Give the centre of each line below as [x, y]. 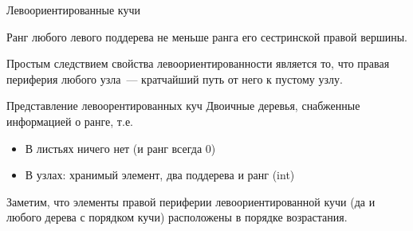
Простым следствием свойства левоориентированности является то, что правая [198, 63]
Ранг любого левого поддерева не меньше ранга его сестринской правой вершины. [207, 36]
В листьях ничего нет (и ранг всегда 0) [120, 148]
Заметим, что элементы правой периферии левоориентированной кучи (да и [191, 201]
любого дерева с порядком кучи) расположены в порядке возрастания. [177, 217]
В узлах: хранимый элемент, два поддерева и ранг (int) [160, 175]
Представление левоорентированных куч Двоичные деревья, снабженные [183, 106]
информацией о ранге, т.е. [70, 121]
